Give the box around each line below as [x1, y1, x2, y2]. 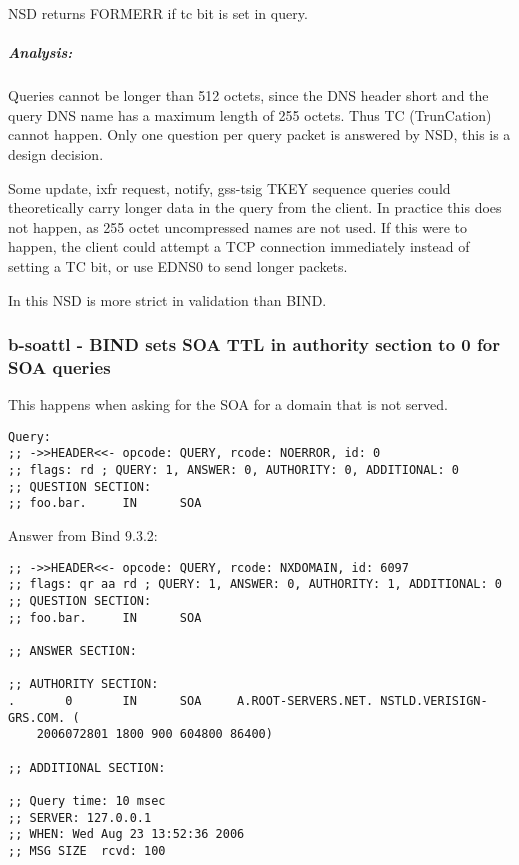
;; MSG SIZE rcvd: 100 [8, 843, 166, 858]
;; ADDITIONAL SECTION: [8, 760, 166, 775]
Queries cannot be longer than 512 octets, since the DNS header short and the [8, 85, 489, 106]
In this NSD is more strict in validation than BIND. [8, 289, 327, 310]
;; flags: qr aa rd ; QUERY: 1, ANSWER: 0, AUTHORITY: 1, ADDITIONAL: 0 [8, 577, 502, 592]
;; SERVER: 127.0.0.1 [8, 810, 152, 825]
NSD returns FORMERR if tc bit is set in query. [8, 3, 308, 23]
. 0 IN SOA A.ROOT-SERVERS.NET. [8, 693, 374, 708]
